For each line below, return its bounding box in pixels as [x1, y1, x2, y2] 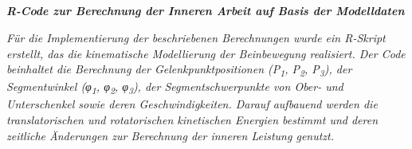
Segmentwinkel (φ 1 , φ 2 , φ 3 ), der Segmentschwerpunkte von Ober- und [6, 78, 343, 97]
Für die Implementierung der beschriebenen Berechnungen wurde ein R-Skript [6, 29, 386, 45]
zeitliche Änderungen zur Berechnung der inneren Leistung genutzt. [6, 127, 335, 143]
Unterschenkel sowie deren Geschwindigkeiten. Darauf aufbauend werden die [6, 96, 378, 112]
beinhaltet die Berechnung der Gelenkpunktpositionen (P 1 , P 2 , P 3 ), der [6, 61, 352, 79]
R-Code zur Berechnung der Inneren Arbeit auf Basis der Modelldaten [6, 2, 405, 19]
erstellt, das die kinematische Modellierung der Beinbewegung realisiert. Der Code [6, 45, 406, 61]
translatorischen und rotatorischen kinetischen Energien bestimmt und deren [6, 112, 379, 127]
